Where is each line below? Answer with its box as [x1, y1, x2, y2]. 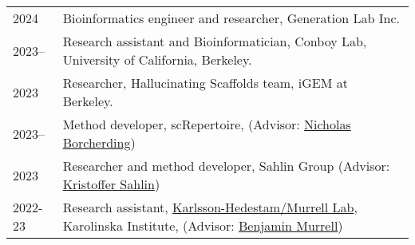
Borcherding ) [62, 133, 136, 152]
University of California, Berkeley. [62, 50, 252, 69]
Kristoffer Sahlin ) [62, 175, 160, 193]
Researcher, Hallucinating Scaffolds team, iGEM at [62, 73, 348, 92]
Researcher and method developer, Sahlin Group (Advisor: [62, 156, 390, 175]
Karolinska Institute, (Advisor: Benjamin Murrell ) [62, 216, 343, 235]
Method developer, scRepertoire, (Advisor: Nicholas [62, 115, 351, 133]
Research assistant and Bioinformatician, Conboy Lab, [62, 32, 367, 50]
